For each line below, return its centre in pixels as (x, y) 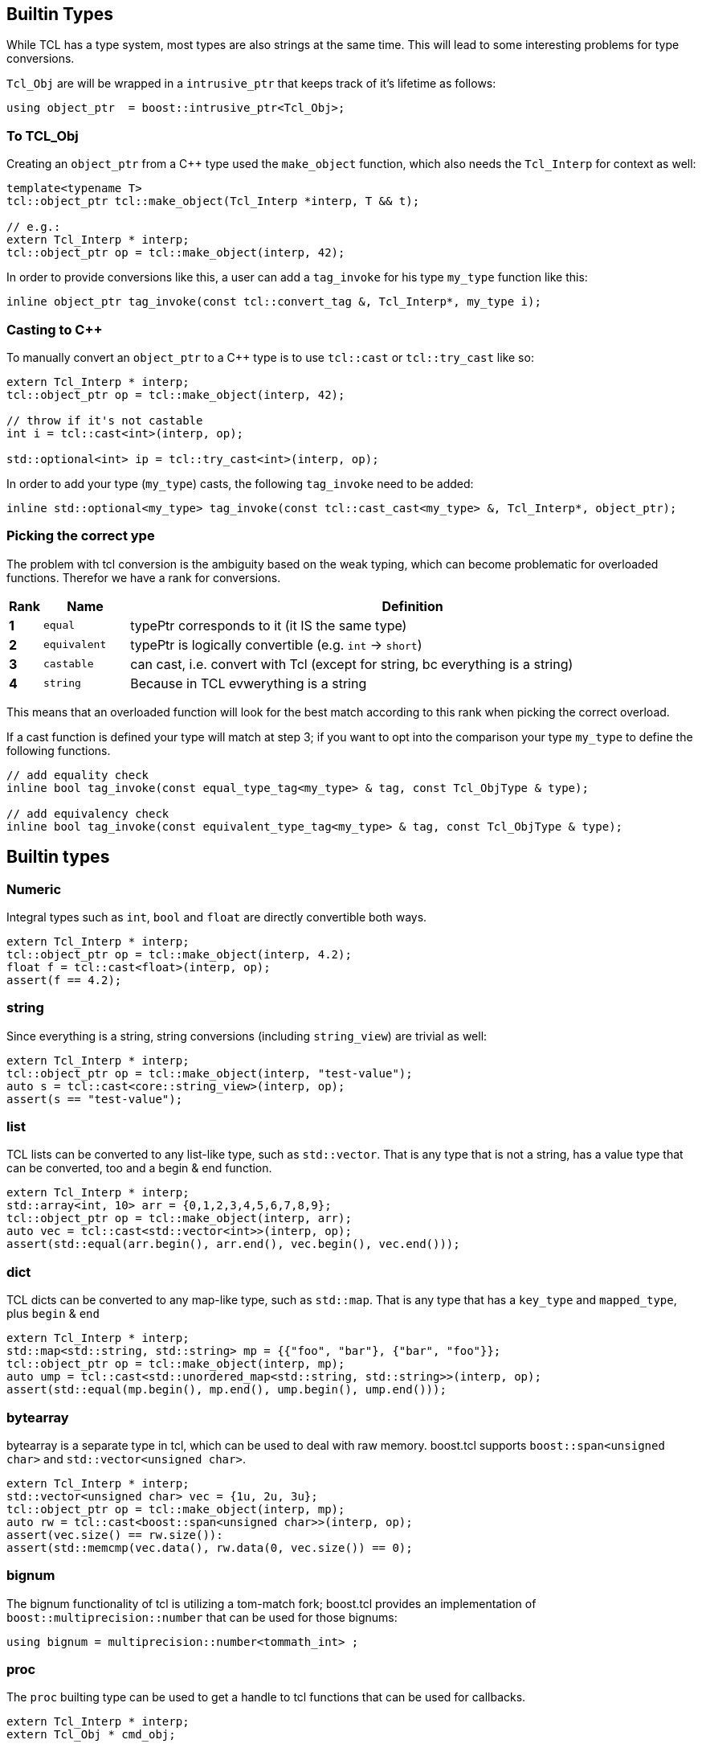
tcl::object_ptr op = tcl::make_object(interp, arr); (179, 1219)
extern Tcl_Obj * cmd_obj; (91, 1735)
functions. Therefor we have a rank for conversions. (144, 577)
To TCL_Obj (43, 135)
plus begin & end (53, 1314)
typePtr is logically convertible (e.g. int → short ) (276, 644)
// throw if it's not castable (105, 420)
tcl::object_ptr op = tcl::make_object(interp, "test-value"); (210, 1073)
